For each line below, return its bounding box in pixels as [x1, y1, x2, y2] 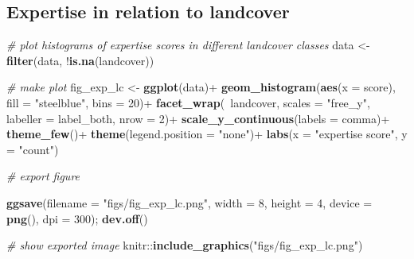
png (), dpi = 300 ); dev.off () [6, 210, 148, 226]
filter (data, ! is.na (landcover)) [6, 52, 154, 68]
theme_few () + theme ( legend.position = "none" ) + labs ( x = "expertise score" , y [6, 126, 408, 142]
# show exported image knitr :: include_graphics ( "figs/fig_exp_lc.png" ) [6, 237, 363, 253]
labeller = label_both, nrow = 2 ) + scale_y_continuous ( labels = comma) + [6, 110, 390, 126]
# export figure [6, 168, 80, 184]
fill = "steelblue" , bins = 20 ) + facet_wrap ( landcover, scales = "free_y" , [6, 94, 370, 110]
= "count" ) [6, 141, 59, 157]
